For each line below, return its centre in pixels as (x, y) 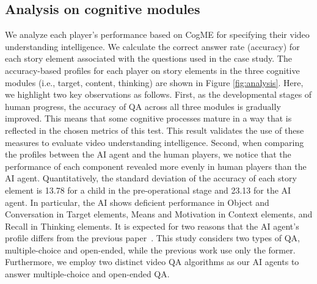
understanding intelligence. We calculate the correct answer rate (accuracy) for (152, 46)
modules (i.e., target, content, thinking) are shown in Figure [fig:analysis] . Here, (154, 82)
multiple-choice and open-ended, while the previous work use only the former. (150, 249)
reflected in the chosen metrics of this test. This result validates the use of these (155, 130)
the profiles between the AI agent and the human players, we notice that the (148, 154)
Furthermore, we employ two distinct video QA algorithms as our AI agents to (152, 262)
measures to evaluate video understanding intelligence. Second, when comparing (155, 142)
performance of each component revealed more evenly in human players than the (156, 166)
